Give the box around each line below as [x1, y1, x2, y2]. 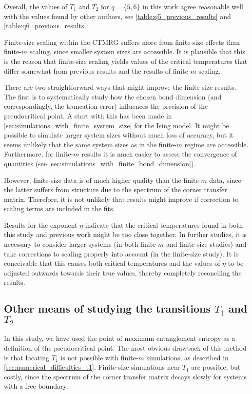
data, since [209, 175, 241, 185]
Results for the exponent [4, 219, 78, 230]
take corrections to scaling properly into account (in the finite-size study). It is [4, 248, 239, 258]
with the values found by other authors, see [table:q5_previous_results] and [4, 11, 231, 21]
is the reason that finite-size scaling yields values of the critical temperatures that [4, 56, 248, 66]
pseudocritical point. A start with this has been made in [4, 110, 172, 120]
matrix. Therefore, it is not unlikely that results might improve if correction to [4, 194, 239, 204]
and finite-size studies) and [166, 239, 247, 249]
